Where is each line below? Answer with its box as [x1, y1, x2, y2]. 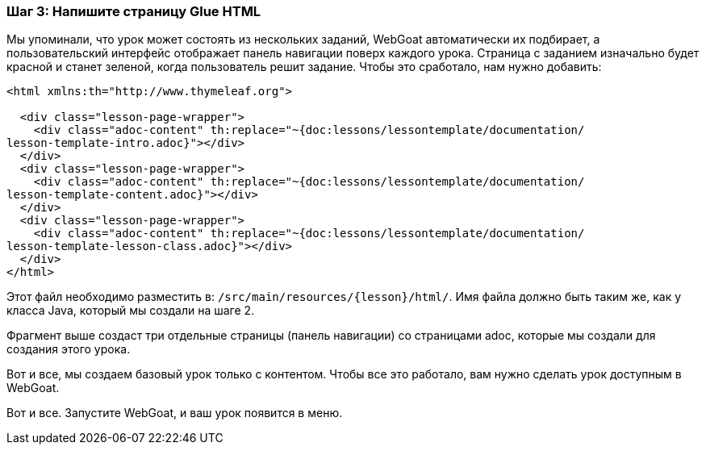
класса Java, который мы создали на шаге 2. [6, 303, 255, 318]
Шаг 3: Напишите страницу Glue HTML [6, 3, 261, 19]
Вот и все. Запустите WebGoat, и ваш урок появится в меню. [6, 406, 343, 420]
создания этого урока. [6, 342, 131, 357]
